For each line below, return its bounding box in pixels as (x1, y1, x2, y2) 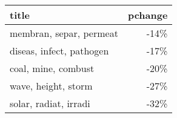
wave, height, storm (10, 79, 93, 93)
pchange (127, 8, 168, 22)
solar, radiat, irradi (10, 96, 90, 110)
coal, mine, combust (10, 61, 95, 75)
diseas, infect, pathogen (10, 44, 109, 57)
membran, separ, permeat (10, 26, 118, 40)
